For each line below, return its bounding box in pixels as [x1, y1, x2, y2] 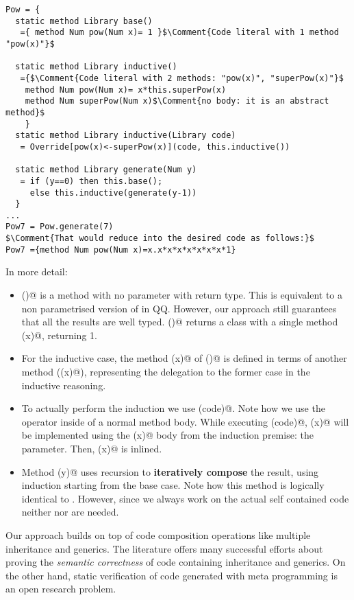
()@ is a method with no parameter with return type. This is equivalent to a [21, 288, 343, 302]
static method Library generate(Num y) [15, 165, 197, 175]
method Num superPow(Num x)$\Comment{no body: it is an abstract [25, 96, 329, 106]
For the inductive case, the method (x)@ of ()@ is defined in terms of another [21, 351, 347, 365]
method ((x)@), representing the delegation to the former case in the [21, 365, 310, 378]
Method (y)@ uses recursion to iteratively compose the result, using [21, 464, 319, 478]
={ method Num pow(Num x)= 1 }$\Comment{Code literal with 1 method [20, 27, 339, 38]
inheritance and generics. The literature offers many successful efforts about [5, 541, 323, 555]
